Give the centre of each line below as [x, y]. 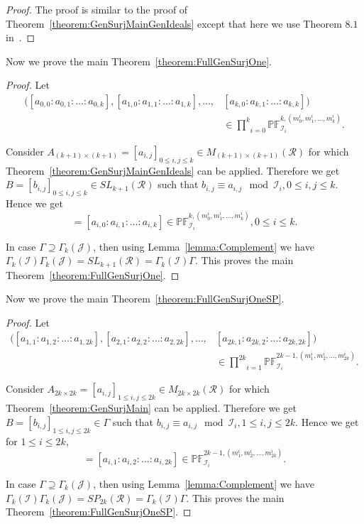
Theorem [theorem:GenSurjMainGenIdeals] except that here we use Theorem [174, 23]
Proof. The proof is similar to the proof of [97, 9]
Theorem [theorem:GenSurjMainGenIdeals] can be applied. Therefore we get [173, 170]
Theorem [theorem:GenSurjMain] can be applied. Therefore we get [151, 408]
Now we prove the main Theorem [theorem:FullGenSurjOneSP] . [145, 299]
